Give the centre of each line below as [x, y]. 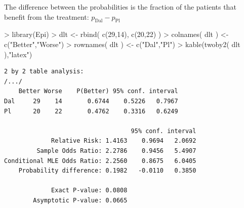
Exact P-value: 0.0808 [89, 191]
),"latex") [18, 54]
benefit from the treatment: [47, 16]
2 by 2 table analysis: [44, 72]
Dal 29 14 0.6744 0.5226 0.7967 [91, 101]
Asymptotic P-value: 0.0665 [80, 200]
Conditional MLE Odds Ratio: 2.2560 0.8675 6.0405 [100, 161]
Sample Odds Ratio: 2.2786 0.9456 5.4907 [116, 151]
